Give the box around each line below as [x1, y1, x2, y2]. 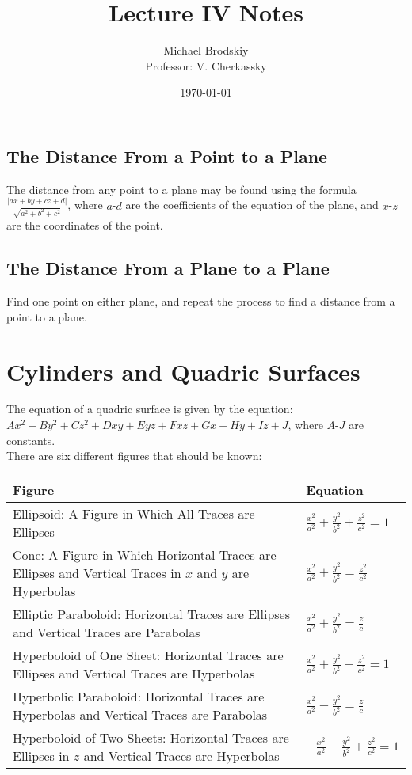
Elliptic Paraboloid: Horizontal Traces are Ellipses [13, 604, 291, 623]
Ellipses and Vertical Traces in [13, 563, 181, 582]
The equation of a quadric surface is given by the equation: [6, 401, 293, 417]
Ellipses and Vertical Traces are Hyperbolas [13, 663, 255, 682]
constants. [6, 431, 55, 448]
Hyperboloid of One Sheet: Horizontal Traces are [13, 645, 284, 664]
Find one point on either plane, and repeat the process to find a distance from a [6, 293, 395, 310]
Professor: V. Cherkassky [145, 57, 267, 74]
